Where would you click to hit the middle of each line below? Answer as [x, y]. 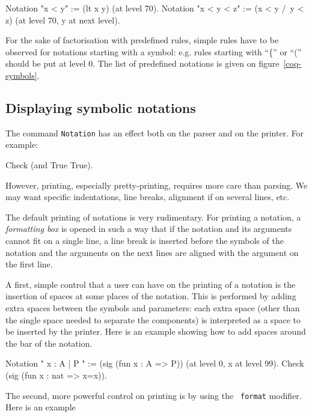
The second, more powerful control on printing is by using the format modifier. [154, 395]
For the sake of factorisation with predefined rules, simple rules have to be [142, 40]
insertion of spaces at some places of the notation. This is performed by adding [151, 296]
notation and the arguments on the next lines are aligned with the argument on [152, 252]
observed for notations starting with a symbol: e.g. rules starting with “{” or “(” [154, 51]
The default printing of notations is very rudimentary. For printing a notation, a [153, 217]
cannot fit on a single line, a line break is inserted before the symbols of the [145, 240]
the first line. [29, 264]
